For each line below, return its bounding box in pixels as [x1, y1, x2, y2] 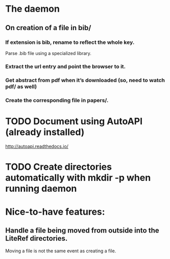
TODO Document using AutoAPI [5, 115, 143, 127]
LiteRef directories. [5, 234, 68, 243]
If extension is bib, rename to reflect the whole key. [5, 39, 135, 46]
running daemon [5, 183, 77, 194]
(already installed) [5, 126, 85, 138]
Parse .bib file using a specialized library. [5, 50, 92, 56]
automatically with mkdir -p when [5, 172, 151, 184]
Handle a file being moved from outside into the [5, 226, 159, 235]
